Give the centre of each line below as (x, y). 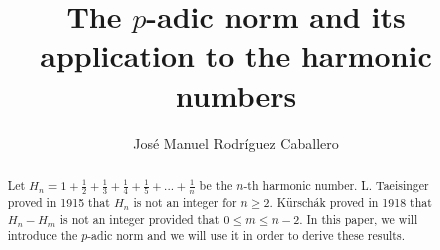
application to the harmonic (236, 55)
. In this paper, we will (358, 218)
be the (216, 184)
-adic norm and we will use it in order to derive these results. (246, 235)
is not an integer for (185, 201)
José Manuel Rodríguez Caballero (236, 142)
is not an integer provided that (139, 218)
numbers (236, 94)
